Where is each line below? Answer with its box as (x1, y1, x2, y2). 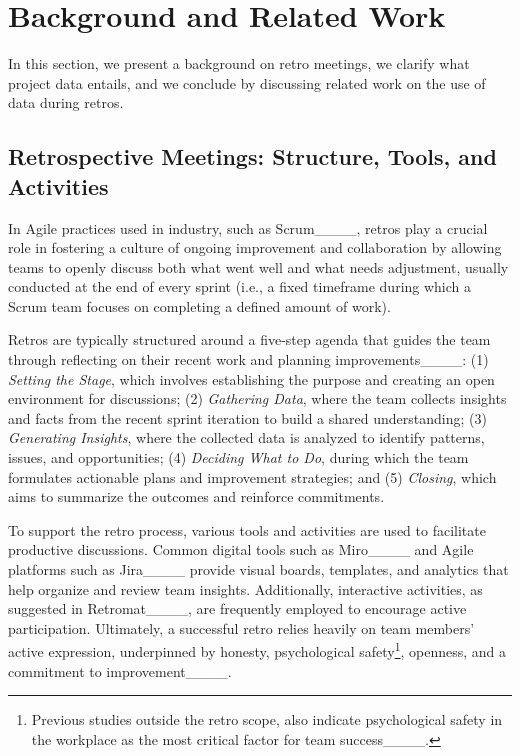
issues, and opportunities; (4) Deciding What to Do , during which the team (8, 447, 469, 468)
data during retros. (8, 92, 124, 113)
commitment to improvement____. (8, 660, 232, 681)
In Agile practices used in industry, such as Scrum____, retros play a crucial (8, 217, 488, 238)
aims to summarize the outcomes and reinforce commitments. (8, 486, 385, 507)
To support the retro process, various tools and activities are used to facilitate (8, 519, 486, 540)
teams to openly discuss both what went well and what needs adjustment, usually (8, 256, 509, 277)
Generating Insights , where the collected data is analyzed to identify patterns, (8, 427, 485, 448)
